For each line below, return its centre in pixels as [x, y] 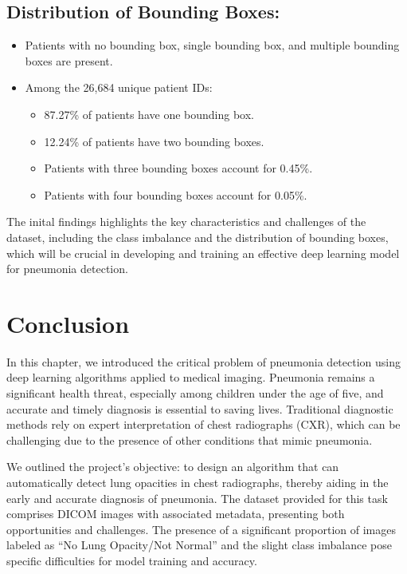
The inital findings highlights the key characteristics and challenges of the [186, 222]
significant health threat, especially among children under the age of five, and [195, 393]
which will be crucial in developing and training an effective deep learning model [203, 253]
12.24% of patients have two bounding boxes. [154, 141]
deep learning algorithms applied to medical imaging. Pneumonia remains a [191, 377]
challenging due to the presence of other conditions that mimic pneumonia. [190, 439]
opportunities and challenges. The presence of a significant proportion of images [202, 529]
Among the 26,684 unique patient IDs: [119, 87]
